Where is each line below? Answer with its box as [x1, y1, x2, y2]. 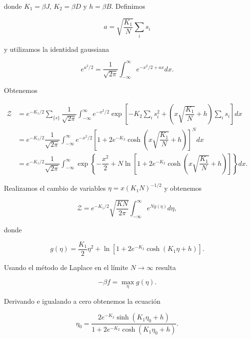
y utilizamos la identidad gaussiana [4, 44, 109, 54]
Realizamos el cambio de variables [4, 182, 106, 193]
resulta [156, 262, 176, 272]
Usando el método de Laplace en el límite [4, 262, 128, 272]
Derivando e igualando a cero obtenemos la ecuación [4, 295, 160, 306]
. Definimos [111, 1, 145, 11]
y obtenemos [164, 182, 202, 193]
